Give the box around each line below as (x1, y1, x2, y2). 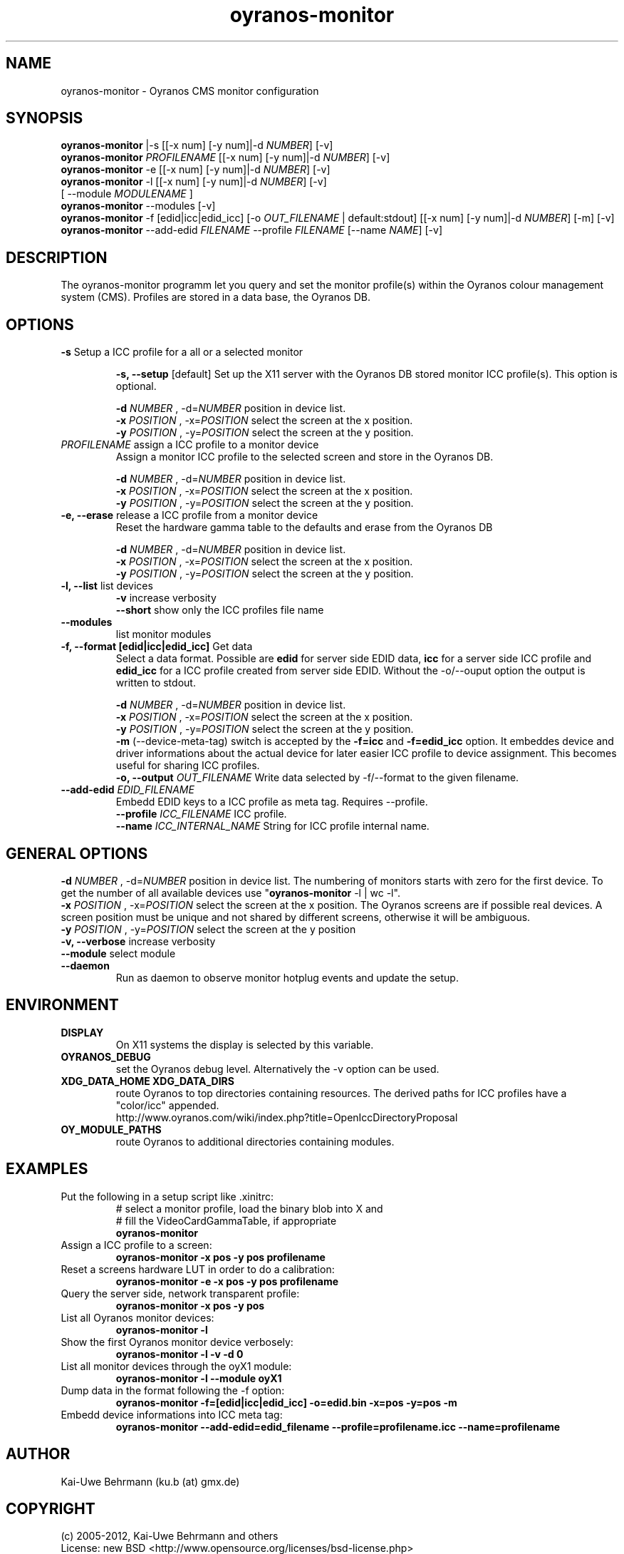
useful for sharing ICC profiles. (115, 759, 260, 772)
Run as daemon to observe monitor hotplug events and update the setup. (115, 971, 459, 984)
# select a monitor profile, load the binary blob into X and (115, 1202, 383, 1215)
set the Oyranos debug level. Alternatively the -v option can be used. (115, 1062, 440, 1075)
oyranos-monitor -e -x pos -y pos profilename (115, 1275, 339, 1287)
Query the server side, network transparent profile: (61, 1287, 300, 1300)
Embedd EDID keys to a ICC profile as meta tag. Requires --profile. (115, 796, 428, 808)
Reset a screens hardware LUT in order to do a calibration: (61, 1262, 335, 1275)
